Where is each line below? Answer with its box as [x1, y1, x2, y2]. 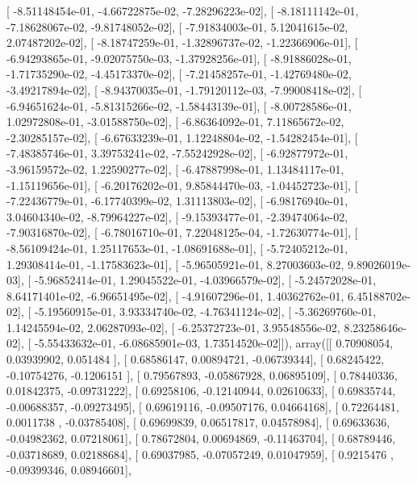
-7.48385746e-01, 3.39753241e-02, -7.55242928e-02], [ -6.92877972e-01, [6, 145, 348, 162]
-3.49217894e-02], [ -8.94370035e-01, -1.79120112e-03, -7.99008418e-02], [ [6, 81, 362, 98]
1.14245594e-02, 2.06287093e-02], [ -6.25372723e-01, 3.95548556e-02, [6, 318, 340, 335]
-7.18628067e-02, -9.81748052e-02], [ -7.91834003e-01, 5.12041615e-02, [6, 18, 348, 35]
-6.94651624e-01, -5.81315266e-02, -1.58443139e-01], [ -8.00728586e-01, [6, 97, 352, 114]
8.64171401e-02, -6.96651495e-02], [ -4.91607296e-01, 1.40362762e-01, [6, 287, 344, 304]
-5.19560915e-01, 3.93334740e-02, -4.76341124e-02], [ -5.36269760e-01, [34, 303, 377, 320]
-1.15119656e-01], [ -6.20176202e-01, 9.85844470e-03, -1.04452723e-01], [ [6, 176, 358, 193]
